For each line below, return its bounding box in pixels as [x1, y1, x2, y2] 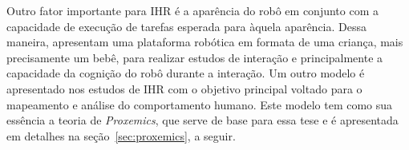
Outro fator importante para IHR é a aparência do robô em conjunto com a [6, 2, 379, 18]
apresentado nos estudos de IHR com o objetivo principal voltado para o [6, 80, 362, 97]
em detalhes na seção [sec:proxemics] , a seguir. [6, 127, 236, 144]
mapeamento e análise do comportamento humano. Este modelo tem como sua [6, 96, 393, 112]
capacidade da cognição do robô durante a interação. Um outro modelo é [6, 65, 365, 81]
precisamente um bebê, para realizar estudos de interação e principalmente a [6, 49, 383, 65]
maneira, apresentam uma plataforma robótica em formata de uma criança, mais [6, 34, 403, 50]
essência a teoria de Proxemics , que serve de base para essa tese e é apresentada [6, 112, 399, 128]
